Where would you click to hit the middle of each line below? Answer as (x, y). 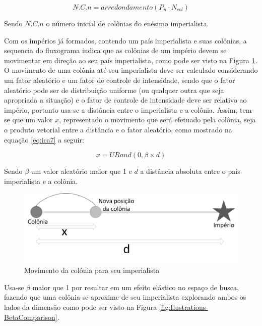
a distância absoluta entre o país (190, 171)
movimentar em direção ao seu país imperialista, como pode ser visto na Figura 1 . (131, 60)
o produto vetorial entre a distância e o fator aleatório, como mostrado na (118, 129)
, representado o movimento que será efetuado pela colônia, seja (157, 120)
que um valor (32, 120)
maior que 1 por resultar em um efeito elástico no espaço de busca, (136, 287)
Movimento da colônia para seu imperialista (92, 270)
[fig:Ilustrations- (183, 307)
